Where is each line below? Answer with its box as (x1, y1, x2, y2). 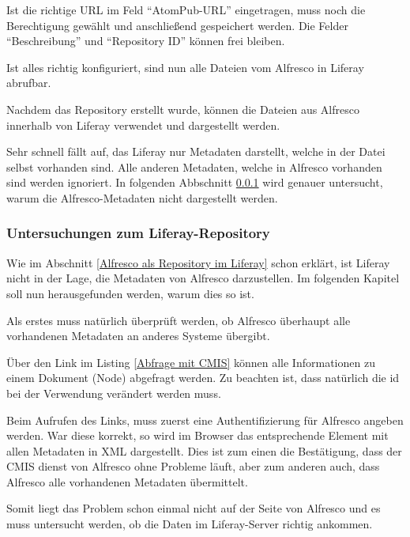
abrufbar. (6, 74, 51, 91)
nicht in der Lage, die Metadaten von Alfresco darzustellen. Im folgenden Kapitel (6, 270, 400, 286)
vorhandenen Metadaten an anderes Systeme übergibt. (6, 327, 270, 344)
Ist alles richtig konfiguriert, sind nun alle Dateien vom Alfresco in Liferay (6, 59, 364, 75)
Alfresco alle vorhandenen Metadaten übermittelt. (6, 473, 248, 490)
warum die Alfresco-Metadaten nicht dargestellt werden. (6, 189, 278, 206)
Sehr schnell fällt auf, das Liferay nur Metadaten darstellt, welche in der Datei (6, 143, 386, 160)
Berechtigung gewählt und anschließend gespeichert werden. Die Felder (6, 17, 348, 33)
